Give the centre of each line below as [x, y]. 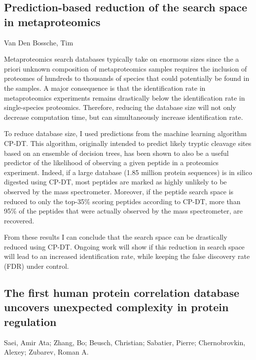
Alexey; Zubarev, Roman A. [46, 352]
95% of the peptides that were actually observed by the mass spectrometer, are [123, 211]
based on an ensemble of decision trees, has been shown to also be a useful [116, 153]
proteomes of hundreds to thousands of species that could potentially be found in [127, 78]
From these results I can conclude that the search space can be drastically [116, 237]
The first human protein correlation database [122, 293]
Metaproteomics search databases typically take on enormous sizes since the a [122, 59]
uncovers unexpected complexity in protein [116, 307]
